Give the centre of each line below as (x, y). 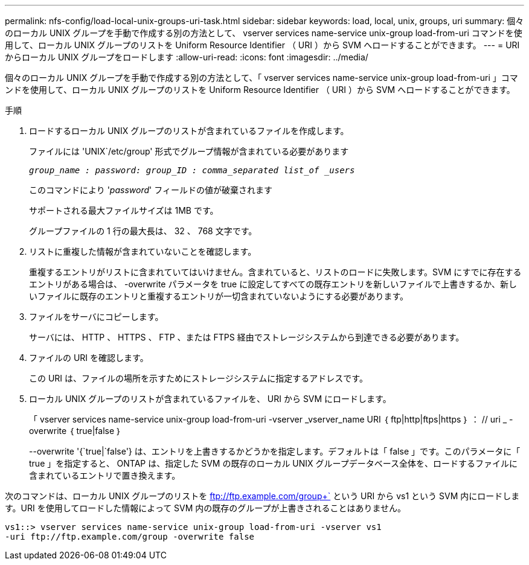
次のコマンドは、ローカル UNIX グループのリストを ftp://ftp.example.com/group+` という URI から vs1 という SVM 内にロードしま (262, 496)
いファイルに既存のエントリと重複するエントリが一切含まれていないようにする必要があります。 (219, 296)
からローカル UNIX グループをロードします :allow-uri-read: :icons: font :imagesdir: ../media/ (187, 57)
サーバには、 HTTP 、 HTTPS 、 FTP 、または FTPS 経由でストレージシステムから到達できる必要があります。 (247, 337)
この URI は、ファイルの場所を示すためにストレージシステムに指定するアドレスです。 (198, 378)
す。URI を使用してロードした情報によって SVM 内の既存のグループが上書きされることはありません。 (206, 508)
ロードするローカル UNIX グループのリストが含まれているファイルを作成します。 (189, 131)
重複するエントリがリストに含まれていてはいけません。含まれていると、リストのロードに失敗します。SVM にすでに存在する (275, 272)
